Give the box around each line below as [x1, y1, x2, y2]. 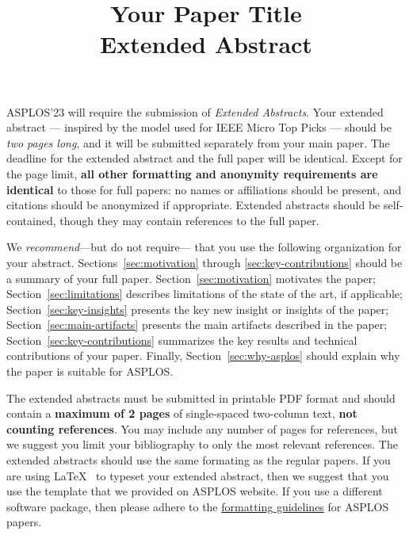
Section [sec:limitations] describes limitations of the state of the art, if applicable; [6, 285, 403, 302]
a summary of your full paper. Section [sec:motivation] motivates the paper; [6, 269, 376, 286]
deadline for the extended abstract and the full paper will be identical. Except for [6, 150, 403, 166]
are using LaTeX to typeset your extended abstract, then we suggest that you [6, 467, 389, 483]
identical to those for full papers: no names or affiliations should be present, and [6, 181, 402, 197]
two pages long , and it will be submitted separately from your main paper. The [6, 134, 390, 151]
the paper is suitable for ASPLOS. [6, 363, 174, 380]
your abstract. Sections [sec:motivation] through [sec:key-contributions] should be [6, 254, 403, 270]
